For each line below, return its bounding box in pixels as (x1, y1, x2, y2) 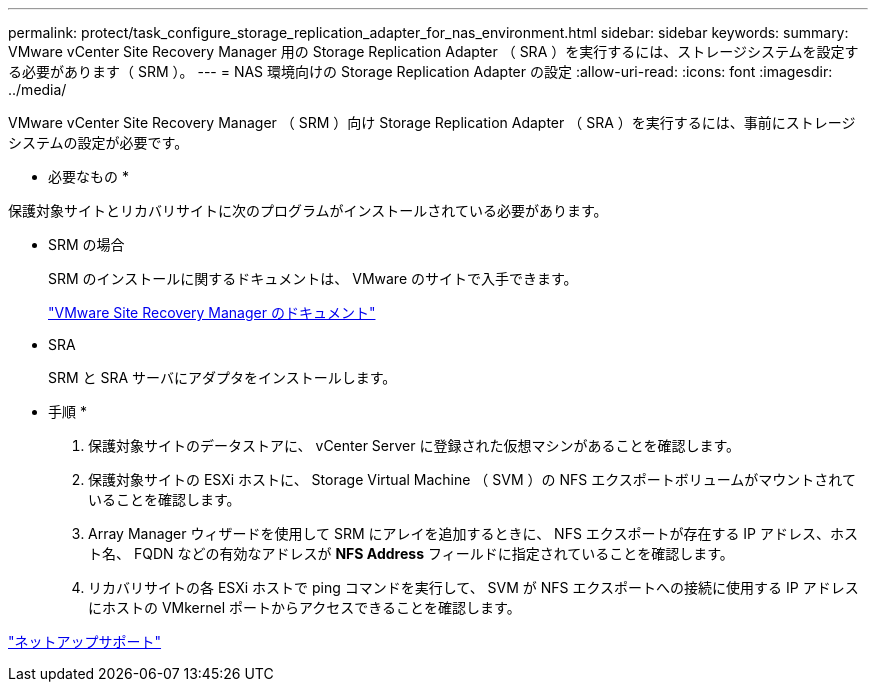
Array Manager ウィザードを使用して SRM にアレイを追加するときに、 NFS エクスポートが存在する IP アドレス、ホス (88, 525, 858, 542)
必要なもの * (48, 168, 129, 185)
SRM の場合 (48, 236, 125, 253)
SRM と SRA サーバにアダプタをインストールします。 (48, 369, 397, 386)
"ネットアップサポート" (8, 633, 162, 650)
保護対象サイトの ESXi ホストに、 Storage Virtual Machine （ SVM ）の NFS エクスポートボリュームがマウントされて (88, 471, 856, 488)
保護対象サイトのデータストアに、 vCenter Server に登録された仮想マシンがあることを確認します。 (88, 437, 741, 454)
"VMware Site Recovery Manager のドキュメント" (48, 304, 376, 321)
